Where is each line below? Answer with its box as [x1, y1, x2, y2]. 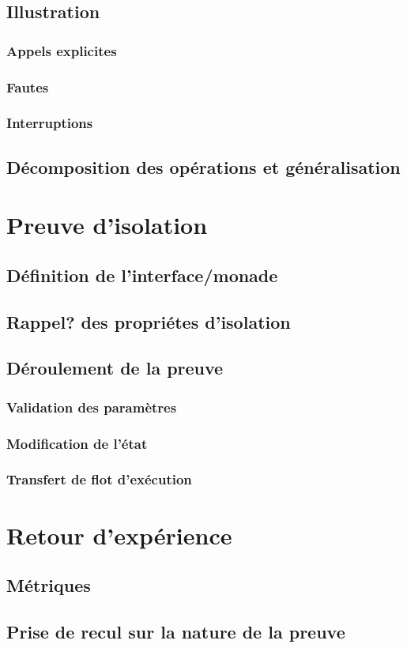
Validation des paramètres [6, 397, 177, 416]
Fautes [6, 77, 49, 96]
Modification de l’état [6, 433, 148, 453]
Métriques [6, 573, 91, 597]
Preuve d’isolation [6, 209, 208, 241]
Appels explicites [6, 40, 117, 60]
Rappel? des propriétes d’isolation [6, 309, 291, 333]
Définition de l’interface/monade [6, 262, 278, 287]
